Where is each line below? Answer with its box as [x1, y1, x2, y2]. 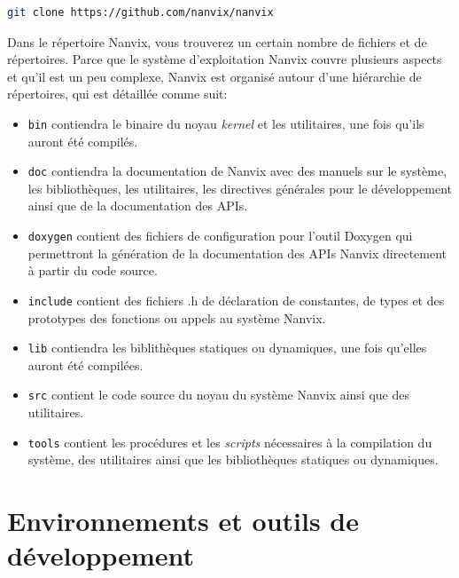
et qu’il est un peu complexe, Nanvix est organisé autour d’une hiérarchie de [7, 67, 422, 85]
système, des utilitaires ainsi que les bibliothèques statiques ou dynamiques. [27, 450, 439, 469]
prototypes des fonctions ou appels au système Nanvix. [27, 308, 326, 327]
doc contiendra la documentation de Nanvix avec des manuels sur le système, [27, 162, 447, 180]
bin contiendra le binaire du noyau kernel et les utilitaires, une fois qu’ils [27, 114, 424, 132]
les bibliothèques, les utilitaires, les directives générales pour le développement [27, 178, 453, 197]
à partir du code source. [27, 261, 158, 280]
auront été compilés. [27, 131, 138, 150]
